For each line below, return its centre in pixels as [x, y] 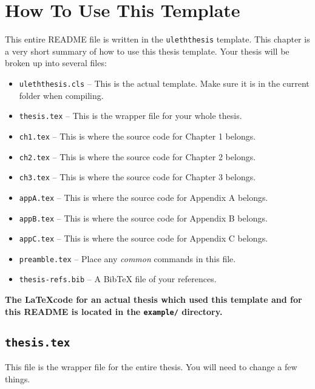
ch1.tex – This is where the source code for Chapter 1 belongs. [137, 136]
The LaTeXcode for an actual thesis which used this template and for [154, 299]
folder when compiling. [61, 95]
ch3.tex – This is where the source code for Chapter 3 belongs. [137, 177]
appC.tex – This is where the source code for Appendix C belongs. [144, 238]
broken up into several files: [56, 63]
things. [18, 378]
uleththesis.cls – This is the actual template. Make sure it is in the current [164, 83]
